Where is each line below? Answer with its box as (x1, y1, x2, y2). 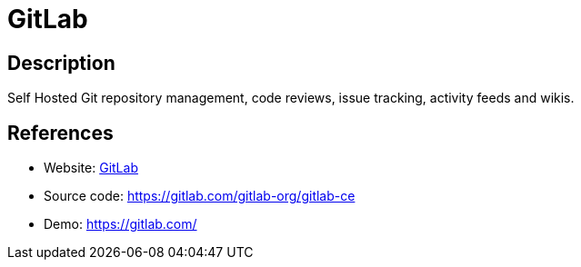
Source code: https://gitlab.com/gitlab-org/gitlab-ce (44, 188, 356, 204)
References (7, 121, 114, 144)
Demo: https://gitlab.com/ (44, 216, 197, 232)
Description (7, 51, 115, 74)
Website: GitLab (44, 160, 138, 176)
